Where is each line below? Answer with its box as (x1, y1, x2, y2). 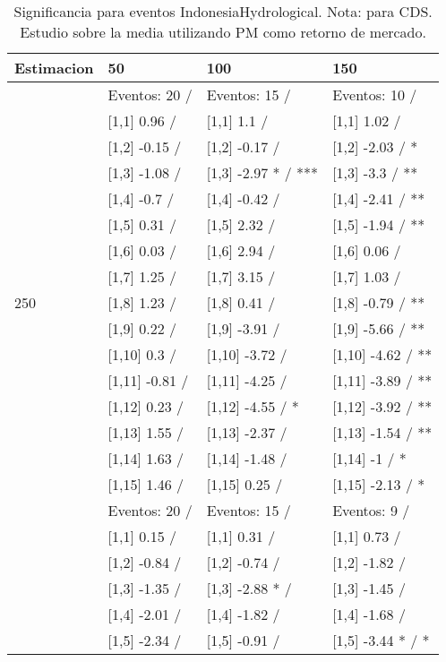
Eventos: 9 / (332, 500, 410, 520)
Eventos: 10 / (332, 84, 417, 105)
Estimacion (14, 57, 94, 78)
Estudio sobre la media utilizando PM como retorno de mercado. (20, 21, 426, 42)
